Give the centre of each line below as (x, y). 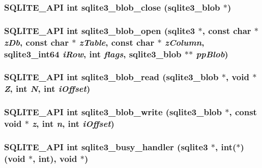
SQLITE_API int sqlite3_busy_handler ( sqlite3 (106, 146)
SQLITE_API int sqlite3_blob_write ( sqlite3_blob (113, 112)
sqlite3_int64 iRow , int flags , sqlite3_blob (93, 54)
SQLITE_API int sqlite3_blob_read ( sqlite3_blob (111, 77)
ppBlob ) (212, 54)
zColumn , (184, 42)
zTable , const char (117, 42)
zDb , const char (36, 42)
